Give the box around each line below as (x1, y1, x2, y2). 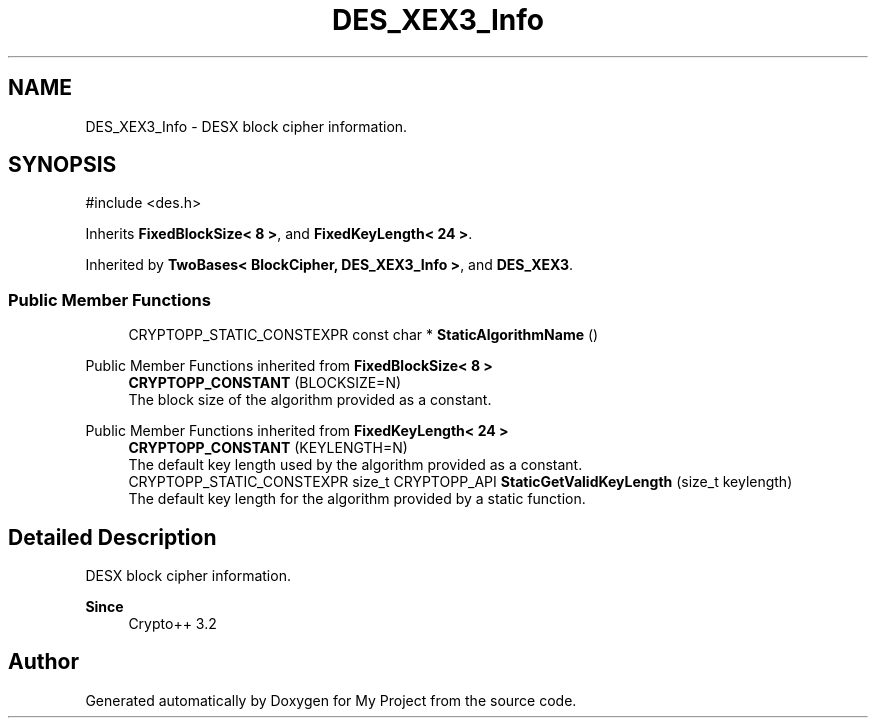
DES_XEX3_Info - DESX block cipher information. (85, 117, 408, 135)
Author (8, 649, 79, 675)
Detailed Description (8, 524, 217, 550)
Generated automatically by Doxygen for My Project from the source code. (85, 691, 577, 709)
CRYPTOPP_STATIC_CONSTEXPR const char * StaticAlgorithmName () (128, 326, 599, 344)
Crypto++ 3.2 (128, 615, 217, 633)
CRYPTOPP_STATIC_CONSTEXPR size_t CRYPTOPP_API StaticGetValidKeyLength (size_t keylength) (128, 473, 793, 491)
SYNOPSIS (8, 152, 117, 178)
